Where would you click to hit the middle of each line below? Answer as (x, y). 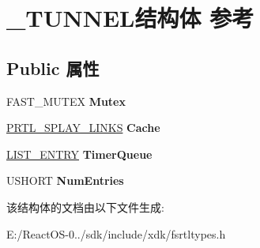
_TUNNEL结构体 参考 (130, 18)
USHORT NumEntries (65, 180)
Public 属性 (53, 68)
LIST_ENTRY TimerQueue (79, 154)
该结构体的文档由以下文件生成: (85, 207)
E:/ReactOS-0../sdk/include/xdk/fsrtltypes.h (116, 233)
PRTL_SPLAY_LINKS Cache (83, 128)
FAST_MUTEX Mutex (66, 101)
